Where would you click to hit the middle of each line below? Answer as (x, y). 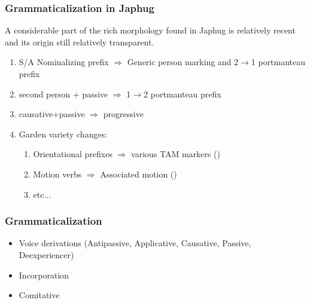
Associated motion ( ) (139, 174)
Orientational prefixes (73, 154)
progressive (123, 114)
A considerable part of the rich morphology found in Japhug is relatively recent (150, 30)
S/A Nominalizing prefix (64, 62)
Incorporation (44, 275)
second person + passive (63, 94)
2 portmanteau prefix (183, 94)
